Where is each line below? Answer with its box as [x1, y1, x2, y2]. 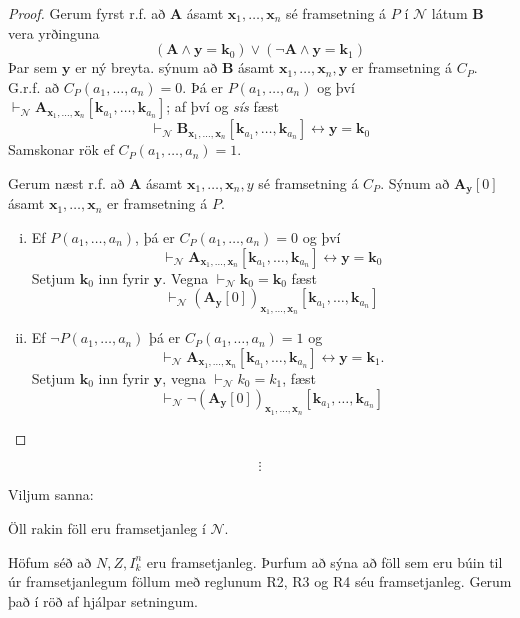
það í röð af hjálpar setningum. [8, 590, 198, 611]
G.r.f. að [8, 76, 60, 97]
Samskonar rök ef [8, 139, 114, 160]
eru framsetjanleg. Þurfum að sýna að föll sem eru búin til [146, 551, 503, 572]
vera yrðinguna [8, 22, 100, 43]
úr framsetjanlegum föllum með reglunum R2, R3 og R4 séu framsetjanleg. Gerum [8, 571, 512, 592]
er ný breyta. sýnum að [75, 57, 218, 78]
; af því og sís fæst [166, 96, 279, 117]
